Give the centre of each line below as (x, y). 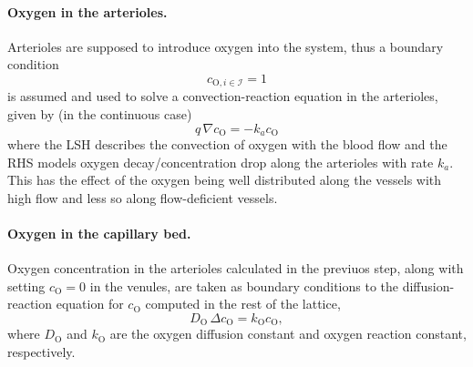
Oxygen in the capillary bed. (99, 234)
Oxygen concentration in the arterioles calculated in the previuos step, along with (236, 268)
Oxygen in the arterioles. (87, 11)
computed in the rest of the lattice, (243, 304)
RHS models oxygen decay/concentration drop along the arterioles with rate (221, 162)
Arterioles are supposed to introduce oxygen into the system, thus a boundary (226, 46)
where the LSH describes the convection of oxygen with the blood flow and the (227, 144)
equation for (90, 304)
